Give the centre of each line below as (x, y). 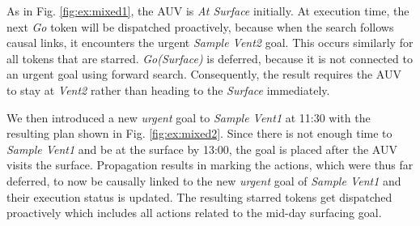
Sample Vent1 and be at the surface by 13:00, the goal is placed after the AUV (202, 149)
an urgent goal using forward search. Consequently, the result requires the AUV (204, 74)
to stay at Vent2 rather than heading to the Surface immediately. (168, 90)
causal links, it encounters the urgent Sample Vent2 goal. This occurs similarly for (210, 43)
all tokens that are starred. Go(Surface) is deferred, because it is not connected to (210, 58)
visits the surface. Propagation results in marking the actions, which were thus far (210, 165)
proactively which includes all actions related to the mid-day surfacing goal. (194, 213)
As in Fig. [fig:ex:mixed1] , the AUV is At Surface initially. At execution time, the (208, 11)
